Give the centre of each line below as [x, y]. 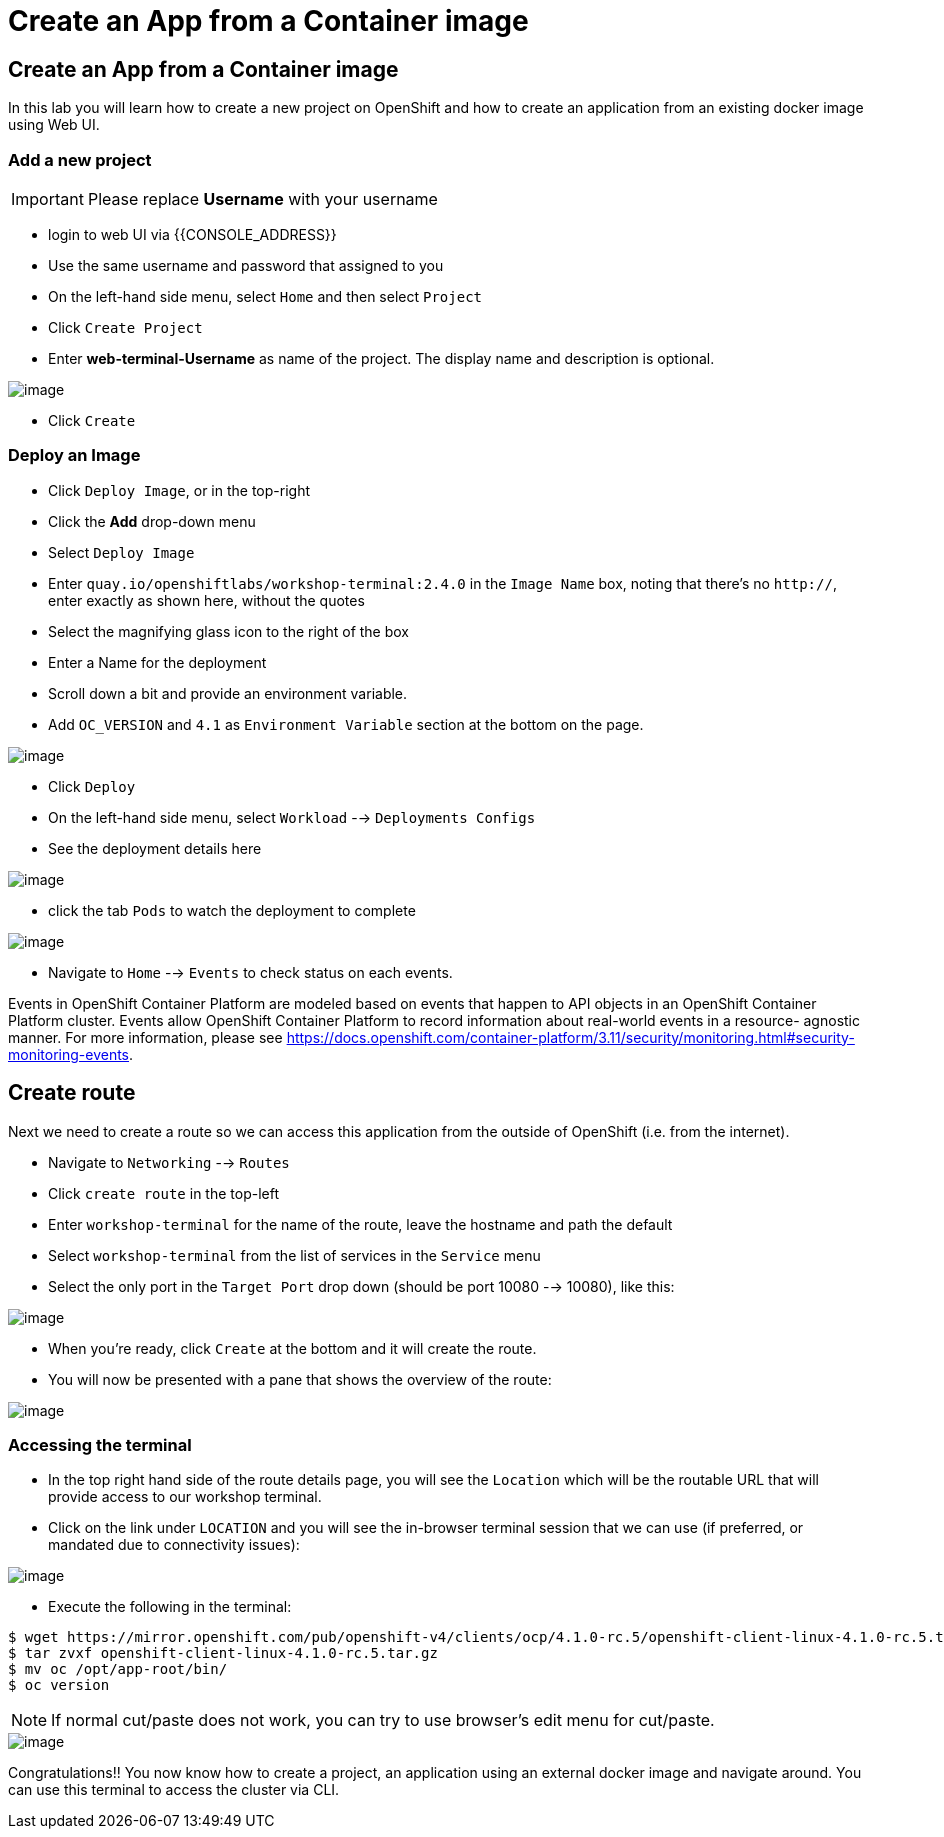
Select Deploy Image [121, 552]
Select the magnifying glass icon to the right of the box [229, 631]
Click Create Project [125, 327]
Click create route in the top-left [163, 1193]
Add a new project [80, 159]
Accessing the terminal [100, 1444]
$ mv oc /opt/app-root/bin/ [118, 1669]
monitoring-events [69, 1054]
